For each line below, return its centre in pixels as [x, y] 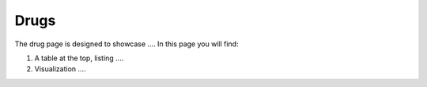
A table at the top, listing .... [79, 58]
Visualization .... [60, 69]
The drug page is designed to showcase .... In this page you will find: [127, 44]
